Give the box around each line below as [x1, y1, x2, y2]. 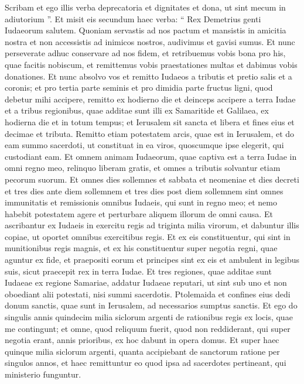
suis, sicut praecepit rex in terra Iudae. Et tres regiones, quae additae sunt [5, 265, 272, 277]
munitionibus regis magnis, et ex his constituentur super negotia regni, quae [5, 242, 278, 254]
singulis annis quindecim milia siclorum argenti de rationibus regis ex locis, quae [5, 311, 293, 323]
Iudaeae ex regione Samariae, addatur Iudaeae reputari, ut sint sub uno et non [5, 276, 287, 289]
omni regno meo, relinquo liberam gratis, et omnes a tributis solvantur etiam [5, 162, 281, 174]
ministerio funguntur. [5, 368, 81, 380]
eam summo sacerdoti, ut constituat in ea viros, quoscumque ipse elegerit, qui [5, 139, 284, 151]
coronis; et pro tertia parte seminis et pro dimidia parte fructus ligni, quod [5, 81, 273, 94]
